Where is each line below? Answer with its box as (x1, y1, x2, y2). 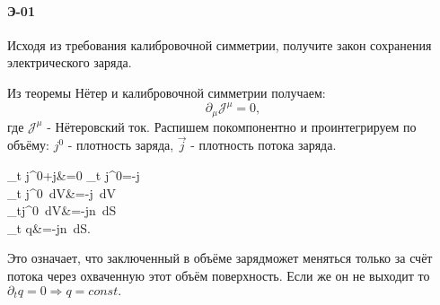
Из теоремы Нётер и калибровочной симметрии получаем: (7, 83, 326, 101)
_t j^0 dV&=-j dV (7, 183, 116, 202)
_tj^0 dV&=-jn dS (7, 201, 117, 220)
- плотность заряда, (67, 135, 174, 154)
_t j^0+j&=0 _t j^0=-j (7, 165, 140, 184)
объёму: (7, 135, 49, 154)
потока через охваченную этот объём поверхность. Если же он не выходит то (7, 266, 430, 284)
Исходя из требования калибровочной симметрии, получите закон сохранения (7, 35, 432, 54)
